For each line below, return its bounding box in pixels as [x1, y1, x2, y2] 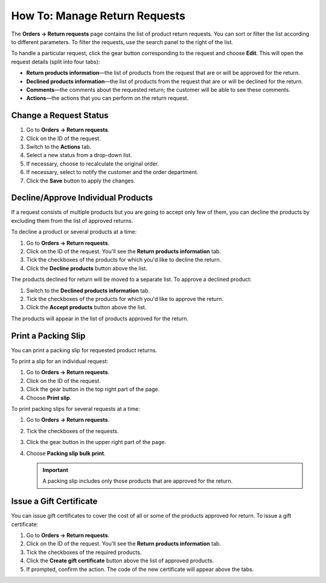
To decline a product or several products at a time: [11, 228, 137, 236]
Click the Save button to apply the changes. [26, 177, 136, 184]
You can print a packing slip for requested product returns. [11, 346, 158, 353]
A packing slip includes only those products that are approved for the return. [42, 477, 233, 485]
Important [42, 466, 69, 474]
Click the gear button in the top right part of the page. [26, 385, 160, 393]
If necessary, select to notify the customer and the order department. [26, 169, 199, 176]
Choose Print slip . [26, 394, 72, 401]
